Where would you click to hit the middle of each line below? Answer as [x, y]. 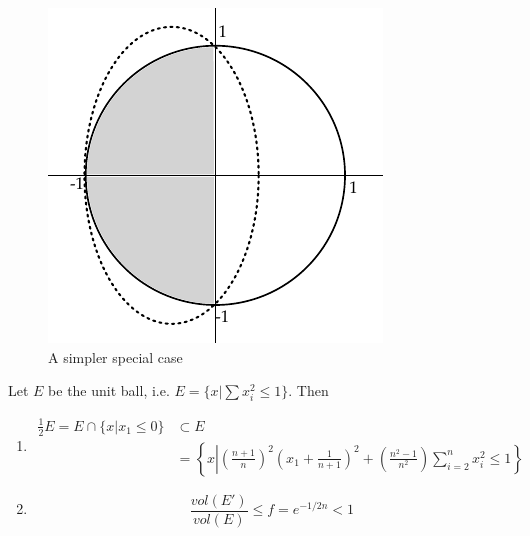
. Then [308, 390]
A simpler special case [115, 356]
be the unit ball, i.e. [109, 390]
